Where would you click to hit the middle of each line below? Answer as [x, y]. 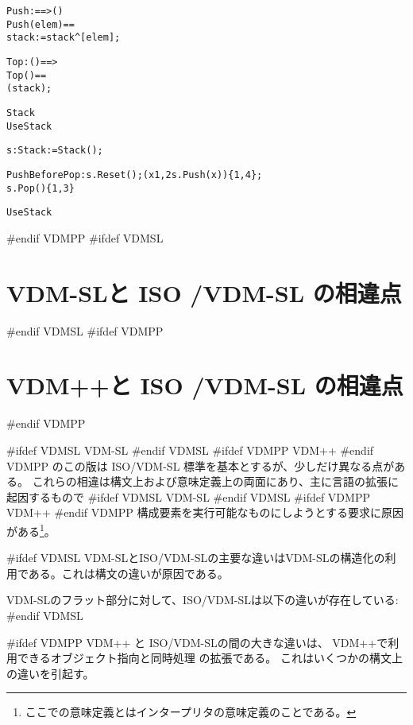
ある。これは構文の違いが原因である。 [128, 573]
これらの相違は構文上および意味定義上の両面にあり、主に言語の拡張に [216, 481]
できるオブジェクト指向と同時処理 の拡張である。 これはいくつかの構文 [204, 658]
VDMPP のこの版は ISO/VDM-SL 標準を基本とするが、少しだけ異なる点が [201, 465]
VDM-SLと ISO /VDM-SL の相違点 [204, 292]
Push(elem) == [41, 24]
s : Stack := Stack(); [55, 151]
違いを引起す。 [56, 673]
